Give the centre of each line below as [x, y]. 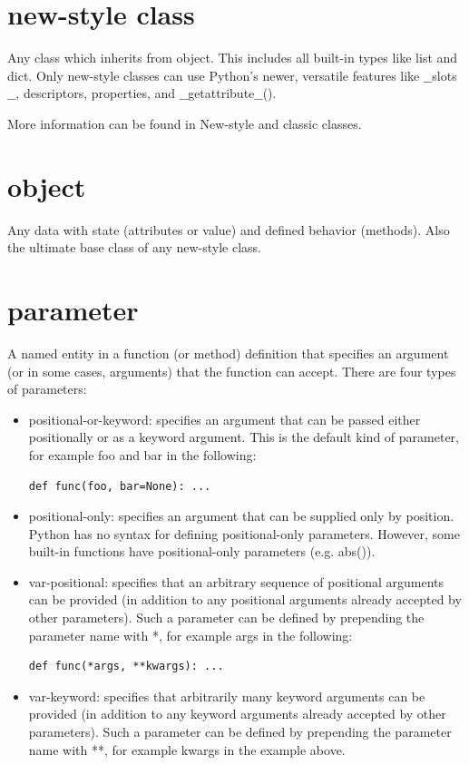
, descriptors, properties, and [96, 93]
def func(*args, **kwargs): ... [126, 667]
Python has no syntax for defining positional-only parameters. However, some [244, 533]
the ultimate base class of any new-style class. [135, 247]
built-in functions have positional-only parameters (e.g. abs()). [202, 551]
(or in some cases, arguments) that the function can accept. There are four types [232, 371]
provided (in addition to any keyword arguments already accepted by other [237, 714]
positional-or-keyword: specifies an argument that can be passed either [225, 419]
